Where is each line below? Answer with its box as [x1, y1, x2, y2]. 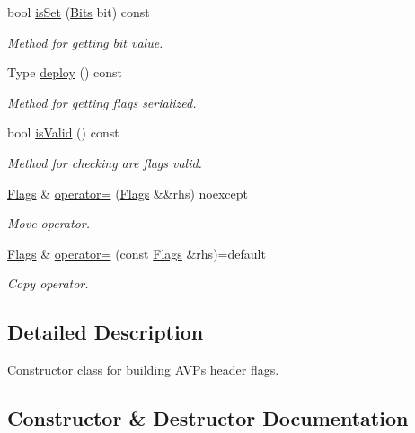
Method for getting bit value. [7, 32, 163, 51]
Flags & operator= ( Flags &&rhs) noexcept [7, 183, 248, 202]
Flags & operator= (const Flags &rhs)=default [7, 243, 266, 262]
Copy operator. [7, 274, 89, 293]
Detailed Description [7, 318, 204, 346]
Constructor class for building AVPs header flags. [7, 360, 279, 379]
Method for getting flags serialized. [7, 93, 197, 111]
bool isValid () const [7, 123, 119, 142]
